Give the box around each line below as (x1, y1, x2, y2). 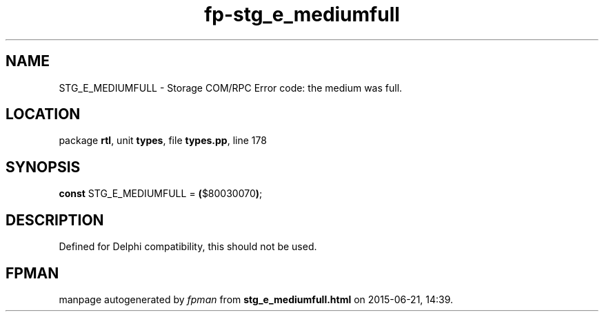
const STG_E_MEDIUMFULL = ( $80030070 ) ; (59, 187, 263, 200)
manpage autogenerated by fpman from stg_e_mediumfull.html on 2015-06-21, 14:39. (59, 293, 454, 305)
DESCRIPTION (6, 211, 104, 229)
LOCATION (6, 105, 81, 123)
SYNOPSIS (6, 158, 81, 176)
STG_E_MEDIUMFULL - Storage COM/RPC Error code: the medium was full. (59, 81, 403, 94)
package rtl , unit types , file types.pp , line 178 (59, 134, 267, 147)
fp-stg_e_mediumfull (204, 3, 400, 26)
